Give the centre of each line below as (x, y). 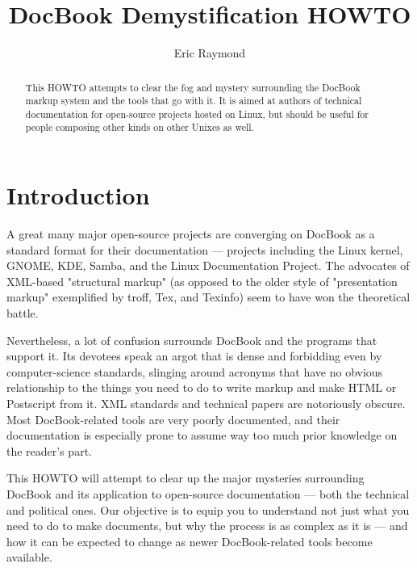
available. (29, 557)
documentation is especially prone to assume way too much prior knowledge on (202, 435)
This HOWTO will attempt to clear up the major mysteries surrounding (186, 478)
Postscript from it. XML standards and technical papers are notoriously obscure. (206, 404)
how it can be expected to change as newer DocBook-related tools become (190, 541)
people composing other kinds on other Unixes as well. (140, 127)
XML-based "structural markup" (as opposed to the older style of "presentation (202, 281)
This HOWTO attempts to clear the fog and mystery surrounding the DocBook (193, 87)
